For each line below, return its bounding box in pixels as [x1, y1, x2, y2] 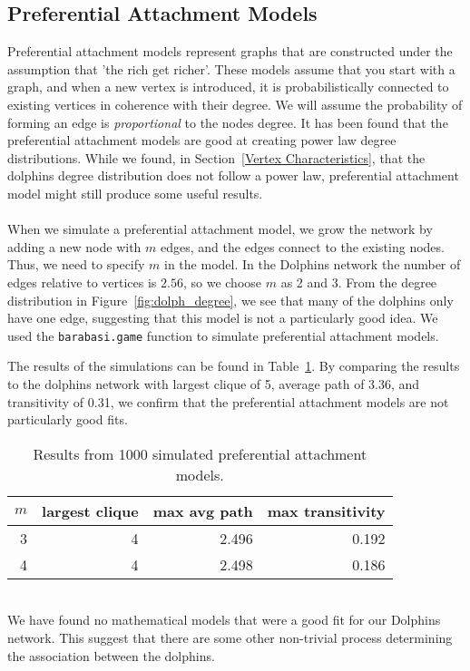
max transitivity [267, 500, 386, 521]
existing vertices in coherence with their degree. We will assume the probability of [7, 94, 463, 113]
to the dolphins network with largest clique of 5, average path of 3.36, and [7, 374, 420, 393]
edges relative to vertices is [7, 272, 157, 291]
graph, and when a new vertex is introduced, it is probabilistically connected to [7, 77, 449, 96]
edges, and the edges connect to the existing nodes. [161, 237, 445, 256]
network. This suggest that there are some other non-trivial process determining [7, 627, 453, 647]
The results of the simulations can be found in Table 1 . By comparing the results [7, 356, 460, 375]
